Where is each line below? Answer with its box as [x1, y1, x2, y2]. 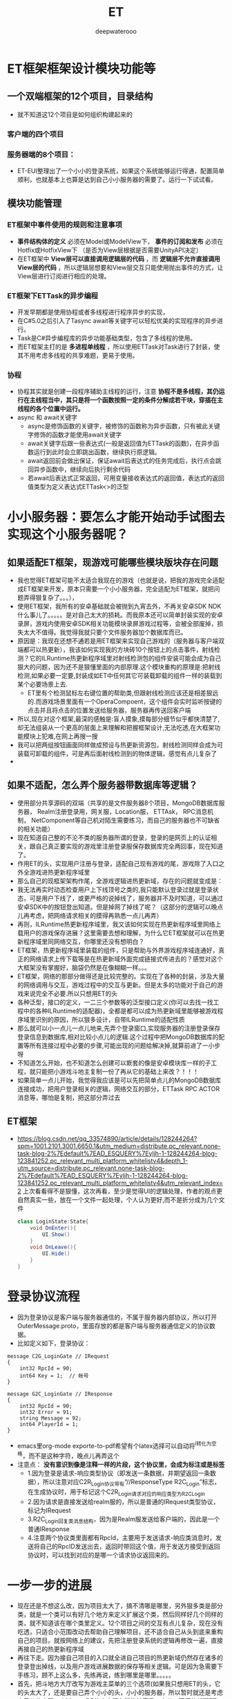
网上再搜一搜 [61, 732, 98, 740]
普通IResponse [27, 1524, 70, 1533]
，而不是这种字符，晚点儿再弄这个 [22, 1452, 119, 1460]
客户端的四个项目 [7, 129, 64, 139]
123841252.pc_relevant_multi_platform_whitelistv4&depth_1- [17, 1156, 188, 1165]
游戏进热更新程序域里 [29, 868, 90, 877]
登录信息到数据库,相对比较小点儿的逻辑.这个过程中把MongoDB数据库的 [17, 1033, 219, 1041]
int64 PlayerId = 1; [19, 1420, 79, 1428]
